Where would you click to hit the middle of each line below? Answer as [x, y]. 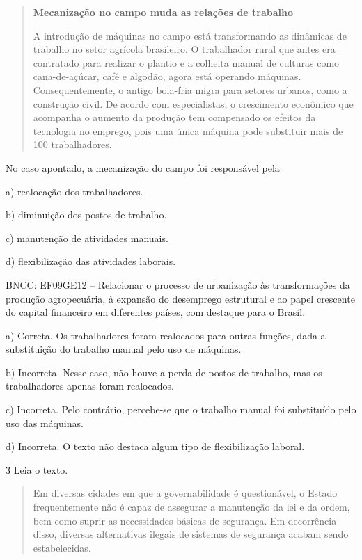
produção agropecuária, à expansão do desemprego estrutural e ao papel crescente [180, 298]
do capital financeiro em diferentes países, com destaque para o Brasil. [156, 312]
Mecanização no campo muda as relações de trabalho [163, 12]
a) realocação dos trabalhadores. [74, 191]
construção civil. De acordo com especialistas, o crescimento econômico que [193, 103]
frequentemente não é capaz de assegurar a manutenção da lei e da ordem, [191, 507]
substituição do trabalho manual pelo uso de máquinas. [124, 349]
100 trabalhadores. [72, 144]
